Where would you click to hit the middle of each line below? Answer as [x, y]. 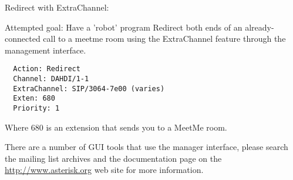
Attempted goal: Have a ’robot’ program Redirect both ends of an [124, 27]
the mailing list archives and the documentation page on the [113, 158]
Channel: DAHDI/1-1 [51, 79]
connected [23, 39]
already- [260, 27]
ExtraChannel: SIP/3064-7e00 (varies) [89, 89]
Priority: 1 [36, 108]
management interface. [46, 50]
